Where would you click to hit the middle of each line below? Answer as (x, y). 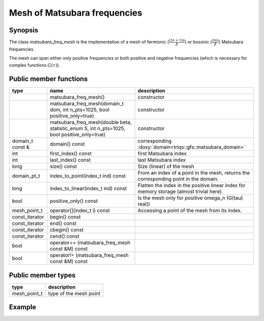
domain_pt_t (26, 176)
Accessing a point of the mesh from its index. (190, 211)
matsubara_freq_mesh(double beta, (91, 123)
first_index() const (71, 153)
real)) (144, 204)
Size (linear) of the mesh (166, 167)
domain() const (67, 144)
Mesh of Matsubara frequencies (76, 13)
